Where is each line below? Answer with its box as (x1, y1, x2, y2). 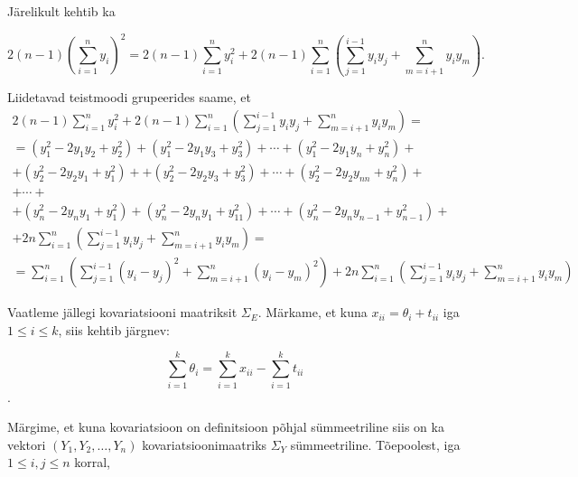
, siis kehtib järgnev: (58, 320, 170, 339)
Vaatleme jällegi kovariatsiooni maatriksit (7, 303, 238, 322)
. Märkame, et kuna (257, 303, 368, 322)
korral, (74, 453, 110, 472)
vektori (7, 435, 46, 454)
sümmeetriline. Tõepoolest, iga (290, 435, 461, 454)
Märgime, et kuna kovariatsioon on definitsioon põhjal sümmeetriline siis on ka (7, 417, 444, 436)
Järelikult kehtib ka (7, 2, 116, 20)
